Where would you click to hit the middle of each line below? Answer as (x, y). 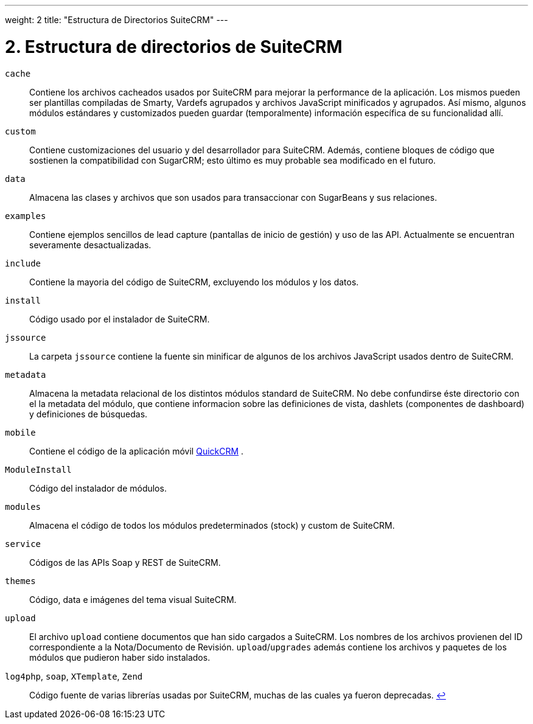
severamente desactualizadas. (90, 245)
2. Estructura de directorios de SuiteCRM (174, 47)
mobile (20, 432)
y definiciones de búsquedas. (89, 414)
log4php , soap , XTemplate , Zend (74, 676)
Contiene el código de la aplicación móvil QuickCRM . (137, 451)
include (23, 263)
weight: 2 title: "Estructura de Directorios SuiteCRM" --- (117, 20)
